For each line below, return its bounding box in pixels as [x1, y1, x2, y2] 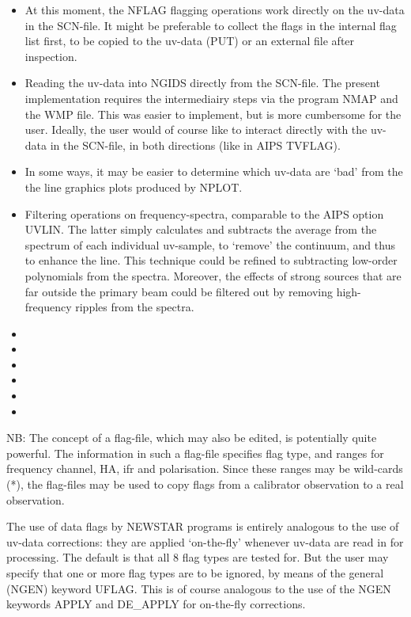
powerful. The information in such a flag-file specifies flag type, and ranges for [6, 444, 384, 461]
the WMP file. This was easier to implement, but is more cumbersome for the [25, 105, 402, 122]
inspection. [25, 48, 77, 64]
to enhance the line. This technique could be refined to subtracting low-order [25, 252, 398, 269]
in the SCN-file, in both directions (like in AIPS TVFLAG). [50, 136, 341, 153]
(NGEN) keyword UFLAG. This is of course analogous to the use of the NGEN [6, 580, 391, 596]
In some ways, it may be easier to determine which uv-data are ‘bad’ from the [25, 163, 403, 180]
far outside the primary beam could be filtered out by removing [25, 283, 333, 299]
